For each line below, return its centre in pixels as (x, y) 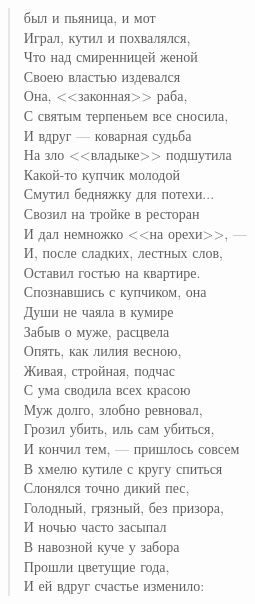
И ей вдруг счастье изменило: (114, 585)
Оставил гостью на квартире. (112, 271)
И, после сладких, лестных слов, (123, 252)
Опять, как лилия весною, (102, 350)
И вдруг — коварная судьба (107, 134)
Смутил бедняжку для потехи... (119, 193)
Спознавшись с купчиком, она (115, 291)
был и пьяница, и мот (89, 17)
